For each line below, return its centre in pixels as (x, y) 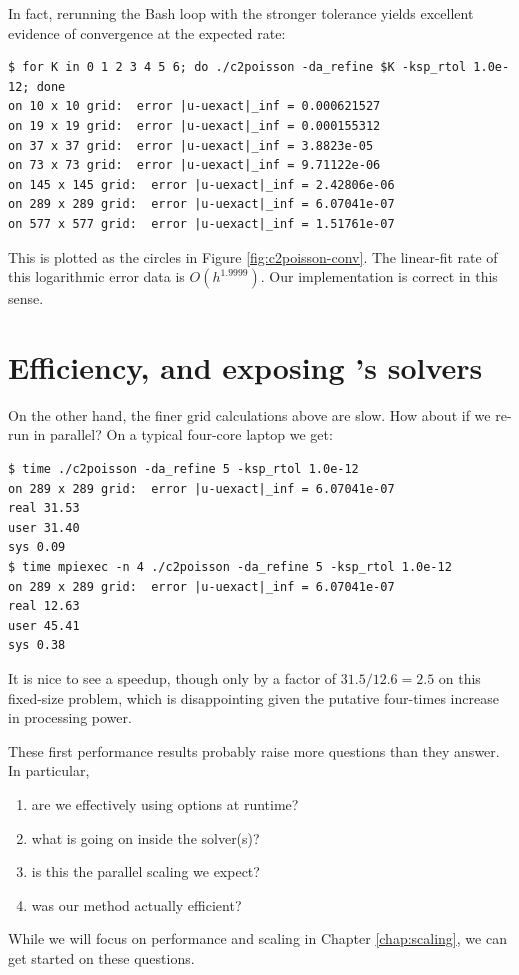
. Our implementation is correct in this (379, 276)
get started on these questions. (101, 957)
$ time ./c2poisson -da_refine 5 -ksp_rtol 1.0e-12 (183, 469)
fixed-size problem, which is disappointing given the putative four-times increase (253, 697)
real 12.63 (44, 606)
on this (459, 677)
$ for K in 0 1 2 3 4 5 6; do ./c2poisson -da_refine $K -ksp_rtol (237, 67)
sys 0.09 (37, 547)
